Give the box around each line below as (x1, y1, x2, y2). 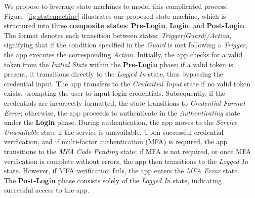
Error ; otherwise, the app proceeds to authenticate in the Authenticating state (4, 107, 240, 118)
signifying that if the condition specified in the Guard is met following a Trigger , (4, 40, 248, 50)
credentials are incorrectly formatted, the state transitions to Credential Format (4, 97, 246, 108)
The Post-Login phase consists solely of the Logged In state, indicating (4, 175, 222, 185)
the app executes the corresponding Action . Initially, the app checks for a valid (4, 49, 243, 59)
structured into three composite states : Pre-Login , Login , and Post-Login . (4, 20, 246, 31)
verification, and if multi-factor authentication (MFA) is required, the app (4, 136, 228, 147)
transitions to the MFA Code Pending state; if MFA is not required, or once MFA (4, 146, 251, 156)
